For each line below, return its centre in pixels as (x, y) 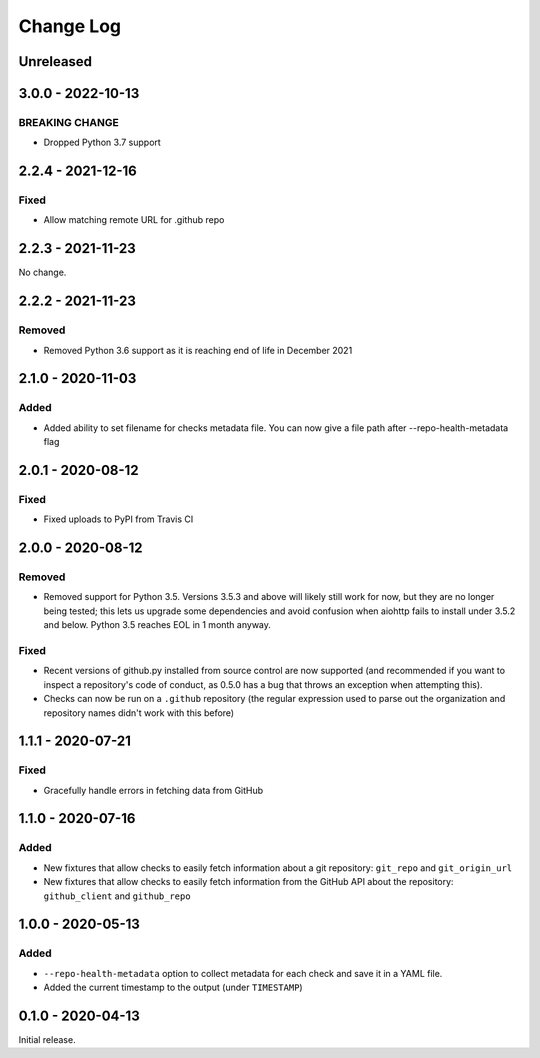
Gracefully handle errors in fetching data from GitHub (153, 790)
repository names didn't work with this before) (139, 712)
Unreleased (55, 61)
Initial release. (47, 1040)
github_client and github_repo (117, 896)
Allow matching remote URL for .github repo (134, 220)
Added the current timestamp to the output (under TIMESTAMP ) (173, 987)
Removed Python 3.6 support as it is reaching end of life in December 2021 (198, 350)
